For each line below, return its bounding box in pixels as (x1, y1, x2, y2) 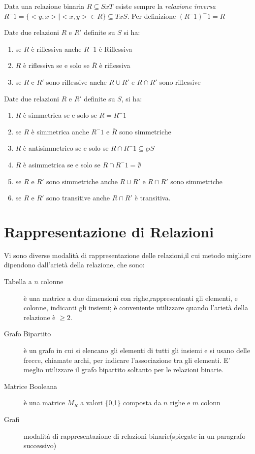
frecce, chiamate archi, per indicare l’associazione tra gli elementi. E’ (24, 355, 230, 365)
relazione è (24, 312, 56, 322)
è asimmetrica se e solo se (23, 159, 100, 169)
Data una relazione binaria (4, 1, 85, 11)
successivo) (24, 440, 57, 451)
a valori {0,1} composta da (80, 397, 161, 408)
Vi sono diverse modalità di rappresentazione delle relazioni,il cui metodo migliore (4, 250, 252, 260)
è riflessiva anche (31, 43, 82, 54)
